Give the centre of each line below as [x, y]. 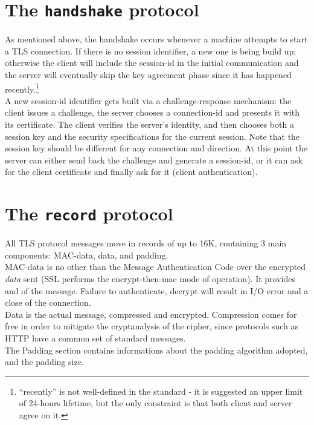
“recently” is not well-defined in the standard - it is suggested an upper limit [161, 391]
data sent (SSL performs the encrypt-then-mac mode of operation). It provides [150, 279]
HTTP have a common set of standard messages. [95, 338]
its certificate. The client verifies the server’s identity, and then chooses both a [149, 124]
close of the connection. [48, 302]
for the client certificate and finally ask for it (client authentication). [131, 172]
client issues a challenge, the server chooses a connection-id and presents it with [152, 112]
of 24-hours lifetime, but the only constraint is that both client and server [155, 403]
